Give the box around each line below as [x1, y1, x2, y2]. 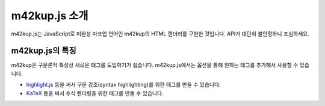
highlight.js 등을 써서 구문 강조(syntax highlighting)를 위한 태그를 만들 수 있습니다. [26, 81, 221, 89]
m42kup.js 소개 [11, 9, 88, 22]
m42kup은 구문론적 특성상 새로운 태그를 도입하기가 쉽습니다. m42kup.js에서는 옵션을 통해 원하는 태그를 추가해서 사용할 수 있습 [11, 61, 310, 69]
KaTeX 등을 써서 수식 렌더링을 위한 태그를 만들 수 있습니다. [26, 89, 164, 96]
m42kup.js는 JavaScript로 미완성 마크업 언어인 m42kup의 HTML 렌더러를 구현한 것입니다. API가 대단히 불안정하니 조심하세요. [11, 30, 309, 37]
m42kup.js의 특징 [11, 46, 76, 56]
